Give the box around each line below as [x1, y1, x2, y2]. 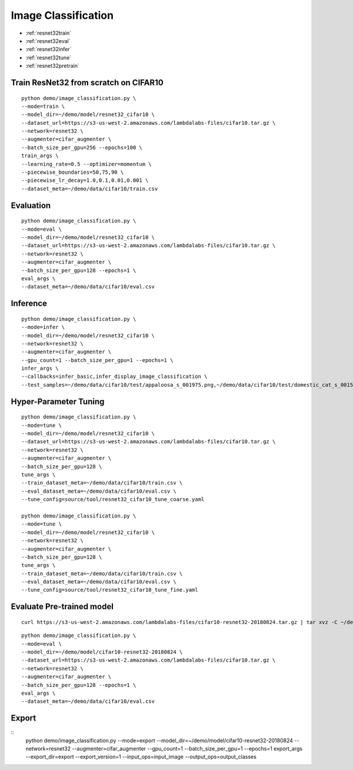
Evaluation [11, 200, 51, 210]
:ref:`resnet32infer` [25, 46, 72, 53]
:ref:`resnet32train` [25, 29, 72, 36]
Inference [11, 298, 47, 308]
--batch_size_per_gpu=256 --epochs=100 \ [21, 144, 142, 151]
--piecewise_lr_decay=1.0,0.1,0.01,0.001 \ [21, 177, 149, 184]
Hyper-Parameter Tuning [11, 396, 105, 406]
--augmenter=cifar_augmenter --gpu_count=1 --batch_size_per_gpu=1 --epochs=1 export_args [71, 745, 303, 752]
